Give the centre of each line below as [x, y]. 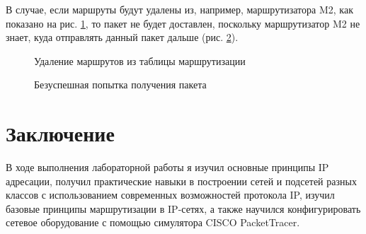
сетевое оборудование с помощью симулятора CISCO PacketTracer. [153, 222]
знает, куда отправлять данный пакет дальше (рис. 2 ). [122, 37]
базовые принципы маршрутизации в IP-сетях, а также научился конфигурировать [183, 208]
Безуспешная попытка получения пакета [120, 84]
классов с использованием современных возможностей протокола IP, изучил [170, 195]
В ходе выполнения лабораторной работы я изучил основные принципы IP [167, 167]
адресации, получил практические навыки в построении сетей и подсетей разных [181, 181]
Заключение [60, 133]
